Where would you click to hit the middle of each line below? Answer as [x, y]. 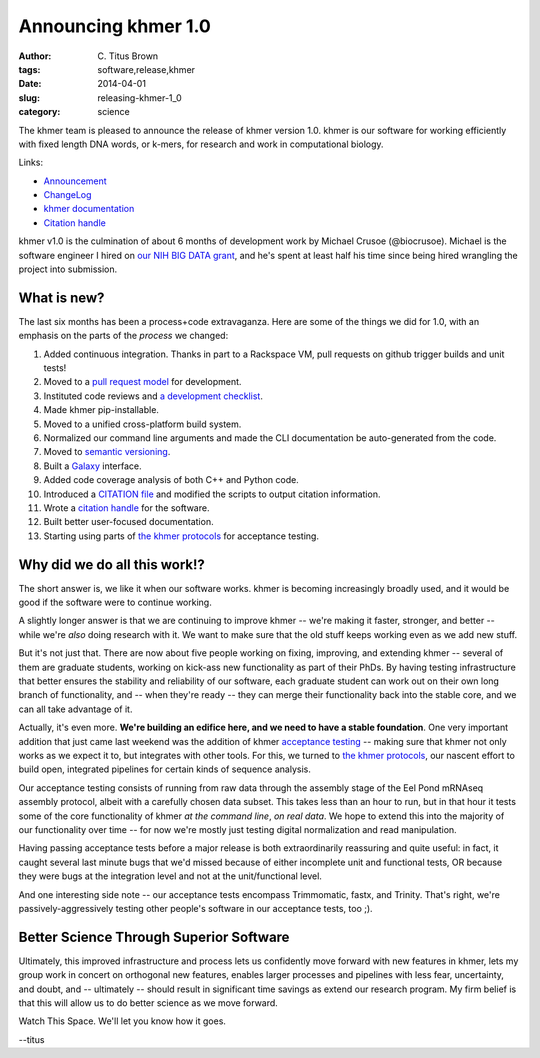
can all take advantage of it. [75, 709]
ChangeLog [67, 195]
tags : [29, 69]
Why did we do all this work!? [111, 564]
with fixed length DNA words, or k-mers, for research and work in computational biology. [201, 144]
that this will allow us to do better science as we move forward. [148, 1002]
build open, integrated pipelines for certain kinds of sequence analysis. [165, 769]
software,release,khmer [146, 69]
